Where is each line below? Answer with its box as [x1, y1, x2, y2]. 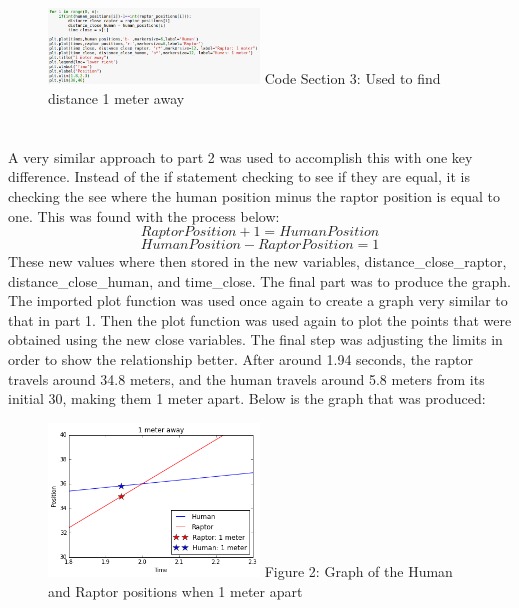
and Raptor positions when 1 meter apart [48, 580, 303, 601]
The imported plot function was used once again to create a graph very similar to [8, 290, 508, 311]
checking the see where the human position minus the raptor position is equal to [8, 185, 501, 206]
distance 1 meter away [48, 87, 185, 108]
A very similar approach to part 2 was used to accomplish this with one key [8, 146, 473, 167]
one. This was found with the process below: [8, 205, 280, 226]
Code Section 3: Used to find [264, 68, 441, 89]
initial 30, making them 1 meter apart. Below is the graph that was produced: [8, 388, 486, 409]
